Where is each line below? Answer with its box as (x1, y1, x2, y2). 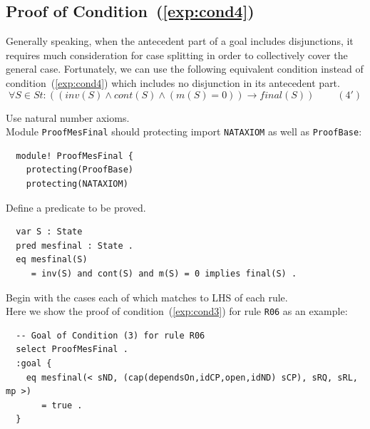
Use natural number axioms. (6, 110, 130, 125)
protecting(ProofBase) (26, 165, 133, 175)
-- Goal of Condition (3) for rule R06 (16, 330, 205, 341)
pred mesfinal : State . (16, 240, 133, 251)
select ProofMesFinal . (16, 344, 128, 355)
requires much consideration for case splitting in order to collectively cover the (6, 47, 348, 62)
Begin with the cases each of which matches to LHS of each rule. (6, 289, 288, 304)
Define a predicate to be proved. (6, 200, 146, 214)
